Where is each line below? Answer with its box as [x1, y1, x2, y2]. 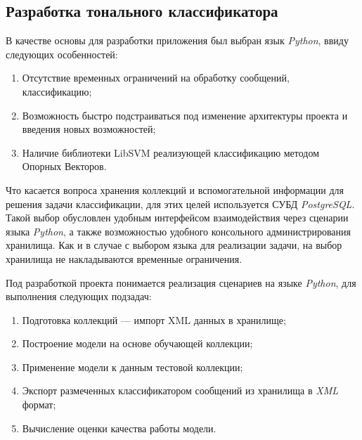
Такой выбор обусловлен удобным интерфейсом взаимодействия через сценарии [6, 210, 349, 225]
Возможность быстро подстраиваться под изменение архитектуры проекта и [22, 108, 348, 122]
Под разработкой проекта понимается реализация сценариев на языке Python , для [6, 275, 356, 290]
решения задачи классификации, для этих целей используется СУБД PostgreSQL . [6, 196, 355, 211]
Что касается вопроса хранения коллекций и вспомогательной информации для [6, 182, 344, 197]
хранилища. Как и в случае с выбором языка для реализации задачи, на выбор [6, 238, 342, 252]
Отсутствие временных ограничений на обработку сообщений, [22, 70, 290, 85]
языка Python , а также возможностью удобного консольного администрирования [6, 224, 351, 238]
